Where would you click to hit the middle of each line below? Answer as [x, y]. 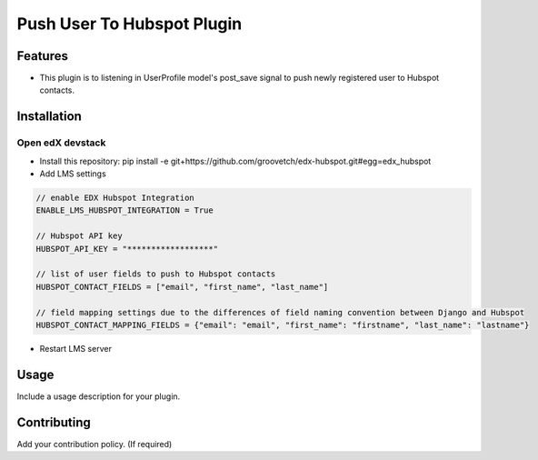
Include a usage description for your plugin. [99, 396]
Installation [49, 117]
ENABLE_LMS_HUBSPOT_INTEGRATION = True [125, 210]
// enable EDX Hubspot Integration [115, 197]
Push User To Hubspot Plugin [130, 24]
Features [42, 56]
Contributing [54, 422]
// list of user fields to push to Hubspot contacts [156, 274]
